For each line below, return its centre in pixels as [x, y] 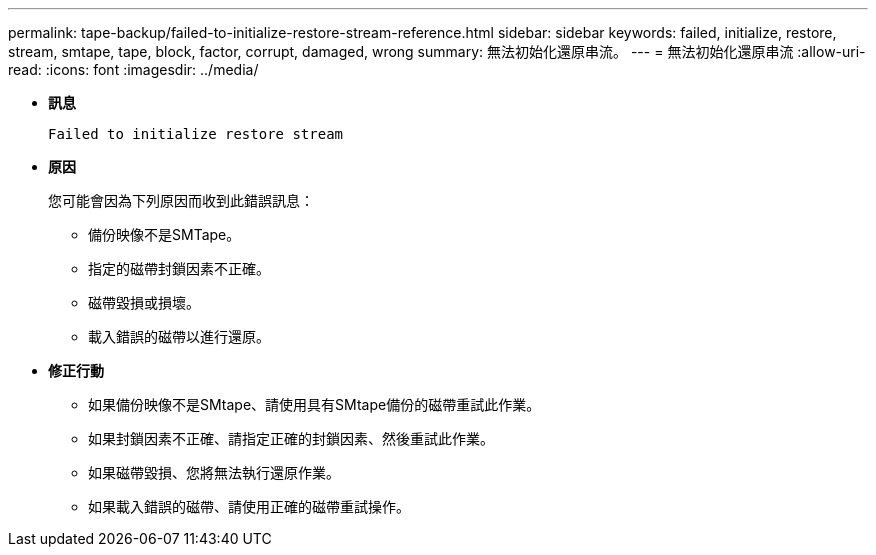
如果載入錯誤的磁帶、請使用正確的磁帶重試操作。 [249, 506]
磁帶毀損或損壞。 [144, 302]
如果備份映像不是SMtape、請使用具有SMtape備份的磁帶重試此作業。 [314, 404]
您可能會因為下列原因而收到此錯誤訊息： [181, 200]
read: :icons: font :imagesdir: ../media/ [133, 69]
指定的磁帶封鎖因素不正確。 [179, 268]
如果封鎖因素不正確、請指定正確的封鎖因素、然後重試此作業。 [291, 438]
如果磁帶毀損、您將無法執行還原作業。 [214, 472]
